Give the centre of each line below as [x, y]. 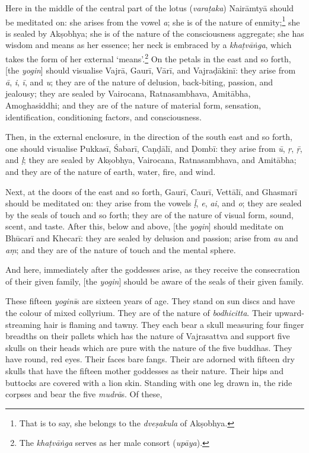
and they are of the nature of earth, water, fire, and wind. [111, 172]
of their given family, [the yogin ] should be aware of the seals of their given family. [154, 281]
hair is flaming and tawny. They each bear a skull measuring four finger [174, 324]
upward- [289, 312]
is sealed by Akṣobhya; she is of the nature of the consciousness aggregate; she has [155, 33]
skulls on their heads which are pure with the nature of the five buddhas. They [149, 347]
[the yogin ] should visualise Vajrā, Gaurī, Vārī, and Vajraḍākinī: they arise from [151, 70]
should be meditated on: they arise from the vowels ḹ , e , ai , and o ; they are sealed [154, 203]
